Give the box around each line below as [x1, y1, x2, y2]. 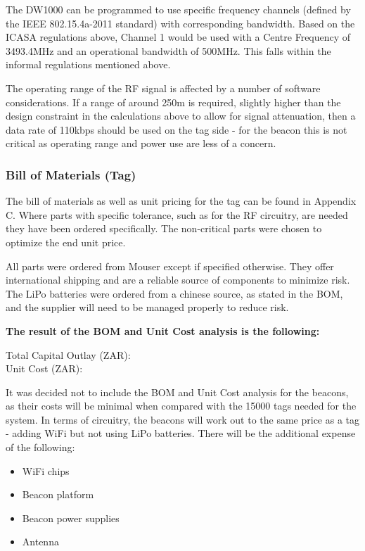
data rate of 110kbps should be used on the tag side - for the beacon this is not [6, 122, 347, 137]
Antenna [22, 534, 59, 549]
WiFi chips [22, 463, 70, 478]
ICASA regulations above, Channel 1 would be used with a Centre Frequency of [6, 30, 351, 44]
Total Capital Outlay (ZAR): [6, 347, 131, 362]
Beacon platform [22, 487, 94, 502]
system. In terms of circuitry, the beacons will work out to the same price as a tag [6, 412, 360, 426]
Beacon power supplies [22, 510, 120, 525]
